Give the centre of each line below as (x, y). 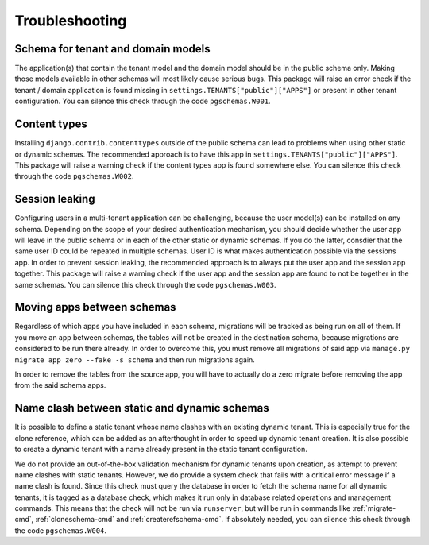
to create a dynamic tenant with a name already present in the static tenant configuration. (161, 450)
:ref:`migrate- (374, 508)
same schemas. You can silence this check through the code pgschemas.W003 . (145, 284)
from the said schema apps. (60, 385)
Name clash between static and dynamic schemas (142, 408)
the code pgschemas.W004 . (61, 530)
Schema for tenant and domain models (112, 49)
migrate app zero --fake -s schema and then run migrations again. (135, 359)
